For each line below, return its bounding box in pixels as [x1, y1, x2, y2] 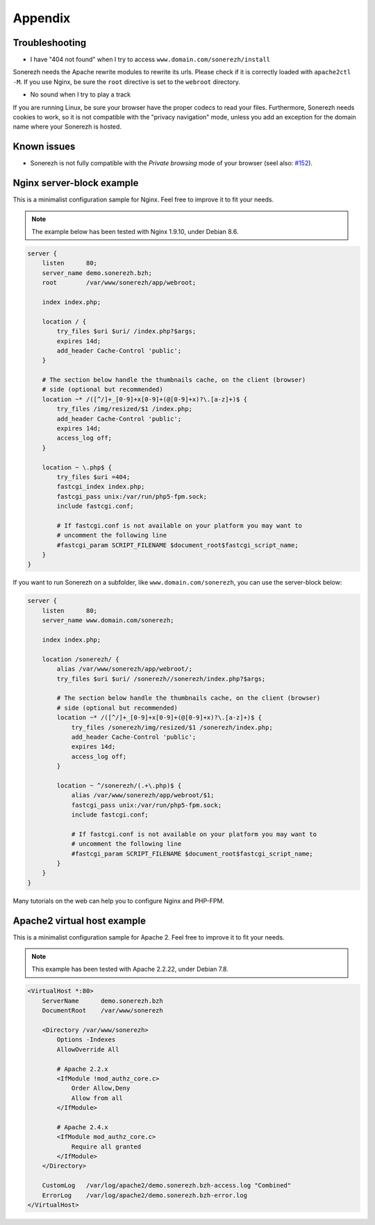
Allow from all [71, 1094, 123, 1102]
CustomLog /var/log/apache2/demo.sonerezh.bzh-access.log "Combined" [42, 1181, 292, 1190]
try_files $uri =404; [56, 473, 131, 481]
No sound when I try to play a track [30, 90, 131, 99]
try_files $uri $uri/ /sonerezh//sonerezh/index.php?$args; [56, 674, 266, 683]
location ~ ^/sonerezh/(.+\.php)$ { [56, 781, 182, 790]
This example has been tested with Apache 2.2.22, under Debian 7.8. [31, 965, 228, 974]
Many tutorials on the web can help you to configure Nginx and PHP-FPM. [12, 897, 225, 905]
